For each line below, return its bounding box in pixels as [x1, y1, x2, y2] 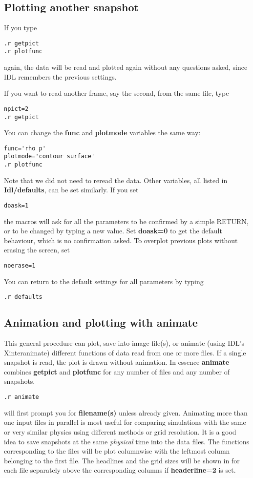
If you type [4, 22, 37, 33]
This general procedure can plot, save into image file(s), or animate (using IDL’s [4, 338, 245, 348]
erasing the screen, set [4, 245, 70, 255]
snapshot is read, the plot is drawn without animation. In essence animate [4, 357, 230, 367]
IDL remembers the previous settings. [4, 71, 117, 82]
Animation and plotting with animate [4, 315, 198, 330]
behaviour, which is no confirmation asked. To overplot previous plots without [4, 235, 238, 245]
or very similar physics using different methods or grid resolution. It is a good [4, 426, 236, 436]
